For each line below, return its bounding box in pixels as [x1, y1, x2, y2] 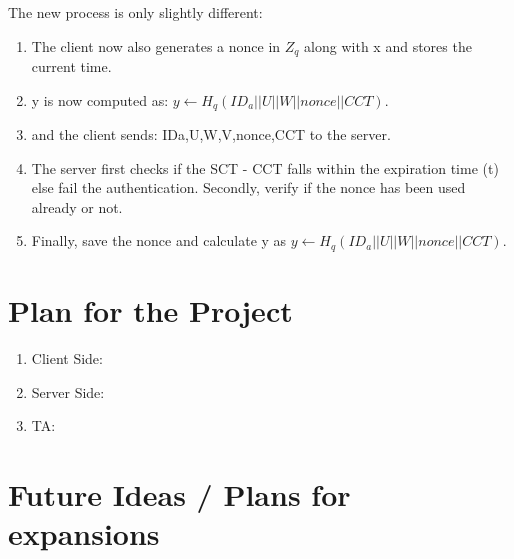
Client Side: [31, 348, 103, 369]
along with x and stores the [304, 35, 472, 56]
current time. [31, 56, 112, 77]
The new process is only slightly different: [8, 2, 263, 22]
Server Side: [31, 381, 105, 402]
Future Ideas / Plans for [8, 474, 351, 515]
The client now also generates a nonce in [31, 35, 281, 56]
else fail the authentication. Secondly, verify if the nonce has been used [31, 177, 466, 198]
